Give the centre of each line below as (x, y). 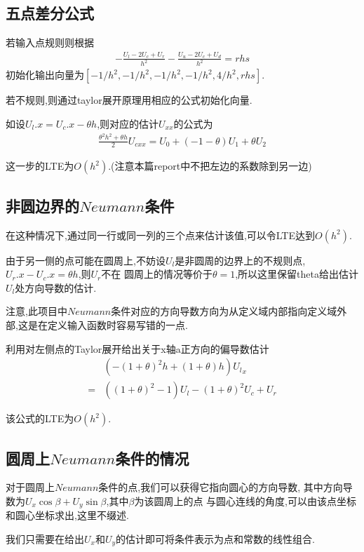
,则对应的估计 (128, 124)
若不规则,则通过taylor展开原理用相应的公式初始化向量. (129, 100)
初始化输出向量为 (45, 75)
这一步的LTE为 (40, 166)
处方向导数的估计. (56, 287)
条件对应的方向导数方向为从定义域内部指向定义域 (224, 311)
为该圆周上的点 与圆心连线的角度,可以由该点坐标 (245, 500)
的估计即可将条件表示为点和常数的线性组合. (216, 539)
